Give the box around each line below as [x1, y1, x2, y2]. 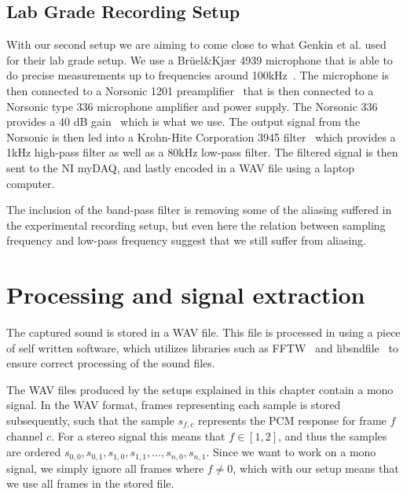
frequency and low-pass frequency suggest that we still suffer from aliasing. [6, 232, 367, 249]
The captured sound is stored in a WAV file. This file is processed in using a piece [6, 324, 401, 341]
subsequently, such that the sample [6, 412, 174, 429]
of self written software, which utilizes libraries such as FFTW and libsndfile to [6, 339, 398, 356]
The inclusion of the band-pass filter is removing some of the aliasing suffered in [6, 201, 392, 218]
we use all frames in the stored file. [6, 475, 174, 492]
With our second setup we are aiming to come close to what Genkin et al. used [6, 36, 387, 53]
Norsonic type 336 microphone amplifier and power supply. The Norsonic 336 [6, 98, 378, 114]
